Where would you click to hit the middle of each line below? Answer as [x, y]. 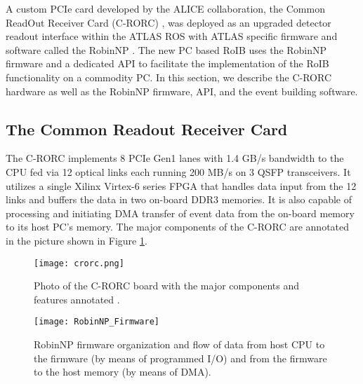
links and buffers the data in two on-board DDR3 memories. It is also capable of [179, 199]
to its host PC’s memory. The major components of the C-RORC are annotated [178, 227]
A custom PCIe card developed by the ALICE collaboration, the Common [165, 8]
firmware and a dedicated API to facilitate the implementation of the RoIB [167, 63]
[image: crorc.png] [79, 263]
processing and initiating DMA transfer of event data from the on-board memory [180, 213]
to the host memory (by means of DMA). [123, 372]
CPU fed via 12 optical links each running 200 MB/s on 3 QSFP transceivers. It [178, 171]
